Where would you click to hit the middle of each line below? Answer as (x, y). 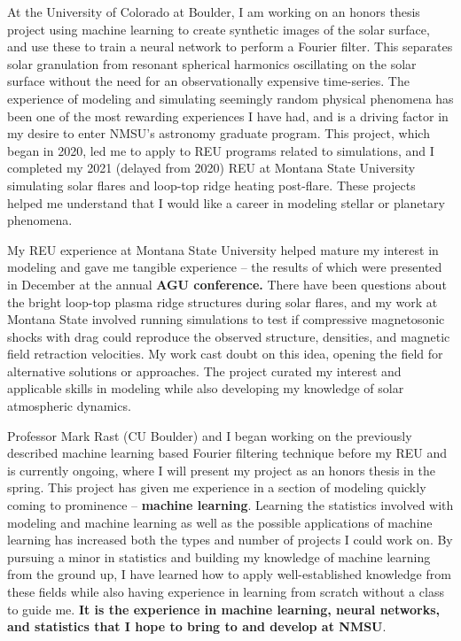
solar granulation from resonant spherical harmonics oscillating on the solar (212, 63)
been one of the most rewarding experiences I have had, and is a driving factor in (228, 116)
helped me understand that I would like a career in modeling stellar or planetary (226, 202)
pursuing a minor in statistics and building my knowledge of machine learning (219, 556)
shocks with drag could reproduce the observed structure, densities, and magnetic (229, 336)
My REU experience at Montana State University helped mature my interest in (223, 249)
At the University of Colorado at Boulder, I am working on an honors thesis (214, 12)
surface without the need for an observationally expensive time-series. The (208, 81)
